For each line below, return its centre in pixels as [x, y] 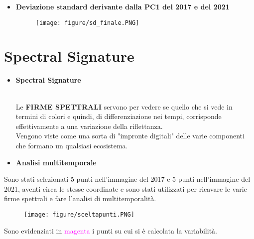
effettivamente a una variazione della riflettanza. [89, 126]
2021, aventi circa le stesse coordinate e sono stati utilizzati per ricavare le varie [126, 188]
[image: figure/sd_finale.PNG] [87, 23]
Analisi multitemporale [56, 162]
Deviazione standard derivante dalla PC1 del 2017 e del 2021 [123, 6]
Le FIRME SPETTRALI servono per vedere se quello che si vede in [124, 106]
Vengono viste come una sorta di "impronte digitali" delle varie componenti [130, 136]
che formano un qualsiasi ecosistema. [72, 145]
